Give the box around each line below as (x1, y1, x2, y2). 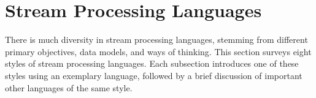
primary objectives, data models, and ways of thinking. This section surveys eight (5, 45, 312, 58)
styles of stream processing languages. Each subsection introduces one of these (5, 57, 299, 70)
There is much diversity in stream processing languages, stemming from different (5, 33, 308, 46)
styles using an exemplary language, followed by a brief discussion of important (5, 69, 303, 81)
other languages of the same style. (5, 81, 133, 94)
